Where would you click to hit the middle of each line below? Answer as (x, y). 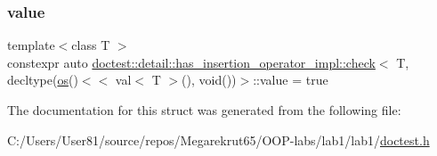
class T (91, 45)
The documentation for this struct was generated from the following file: (204, 110)
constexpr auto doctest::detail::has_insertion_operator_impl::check (191, 62)
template (31, 45)
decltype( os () (43, 80)
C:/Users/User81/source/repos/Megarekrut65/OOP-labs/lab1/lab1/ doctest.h (218, 140)
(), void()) (209, 80)
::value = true (291, 80)
